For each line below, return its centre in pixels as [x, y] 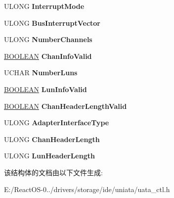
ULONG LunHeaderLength [49, 156]
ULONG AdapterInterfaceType [57, 123]
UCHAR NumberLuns [41, 73]
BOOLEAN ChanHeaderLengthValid [65, 106]
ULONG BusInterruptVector [52, 23]
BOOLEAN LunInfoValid [45, 89]
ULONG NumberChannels [48, 39]
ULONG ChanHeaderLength [52, 139]
